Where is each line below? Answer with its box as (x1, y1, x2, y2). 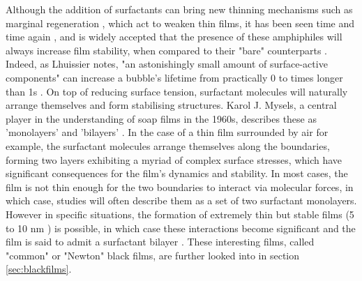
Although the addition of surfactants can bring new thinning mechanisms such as (6, 2, 353, 16)
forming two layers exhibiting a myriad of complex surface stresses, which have (6, 152, 342, 167)
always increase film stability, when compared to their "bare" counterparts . (6, 43, 327, 57)
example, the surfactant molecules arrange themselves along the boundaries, (6, 138, 330, 153)
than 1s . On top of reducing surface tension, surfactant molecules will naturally (6, 84, 348, 98)
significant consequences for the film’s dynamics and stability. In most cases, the (6, 166, 348, 181)
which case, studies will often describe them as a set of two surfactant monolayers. (6, 193, 357, 208)
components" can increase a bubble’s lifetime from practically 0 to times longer (6, 70, 343, 84)
